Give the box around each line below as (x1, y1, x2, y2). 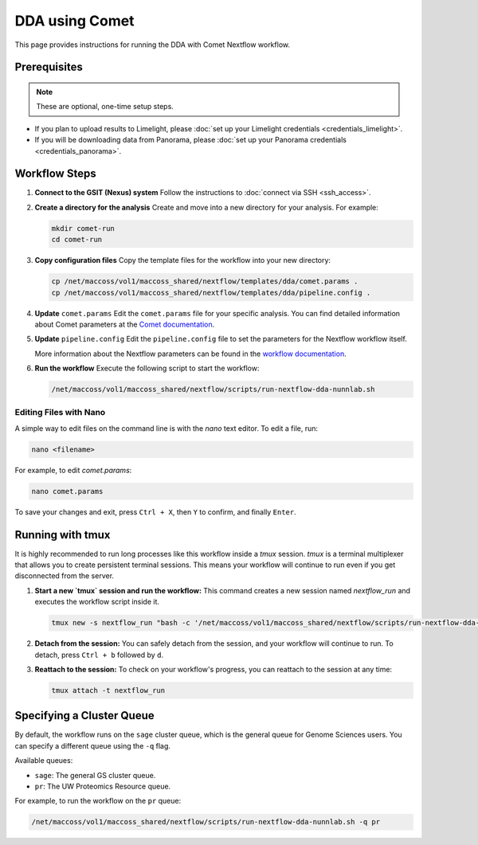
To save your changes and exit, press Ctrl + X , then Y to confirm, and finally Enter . (14, 507, 296, 517)
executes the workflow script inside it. (34, 597, 159, 607)
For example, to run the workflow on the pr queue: (14, 796, 182, 806)
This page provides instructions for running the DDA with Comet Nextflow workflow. (14, 40, 291, 49)
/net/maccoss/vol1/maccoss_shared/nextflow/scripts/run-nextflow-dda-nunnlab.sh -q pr (31, 817, 381, 827)
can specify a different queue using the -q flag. (14, 741, 171, 750)
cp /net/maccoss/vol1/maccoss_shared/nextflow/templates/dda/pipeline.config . (51, 288, 371, 297)
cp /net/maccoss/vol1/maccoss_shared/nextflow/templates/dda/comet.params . (51, 277, 358, 286)
